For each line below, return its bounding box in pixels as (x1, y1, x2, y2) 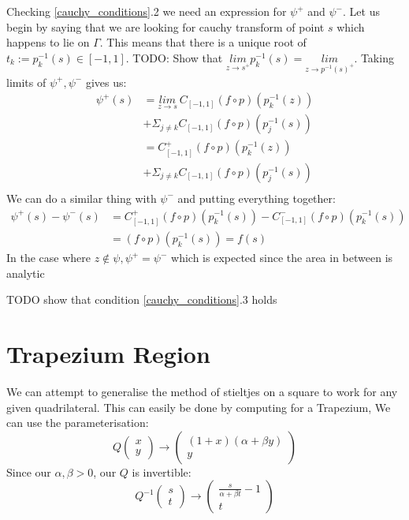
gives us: (85, 73, 127, 90)
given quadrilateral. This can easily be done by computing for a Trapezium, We (6, 398, 391, 415)
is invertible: (132, 463, 191, 480)
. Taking (354, 49, 394, 65)
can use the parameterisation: (6, 414, 149, 431)
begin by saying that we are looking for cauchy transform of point (6, 18, 325, 35)
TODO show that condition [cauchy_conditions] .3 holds (6, 291, 277, 308)
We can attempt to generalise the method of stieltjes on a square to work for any (6, 383, 398, 399)
